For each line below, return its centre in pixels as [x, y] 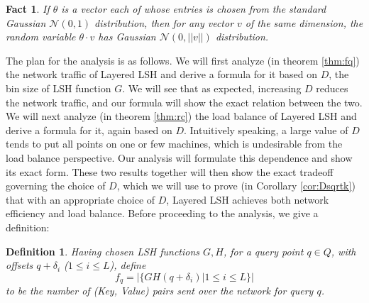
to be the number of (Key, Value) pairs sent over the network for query [160, 291]
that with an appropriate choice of [81, 199]
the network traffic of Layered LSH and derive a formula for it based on [161, 74]
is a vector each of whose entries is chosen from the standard [194, 9]
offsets [20, 265]
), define [128, 265]
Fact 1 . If [28, 9]
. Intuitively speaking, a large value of [266, 130]
